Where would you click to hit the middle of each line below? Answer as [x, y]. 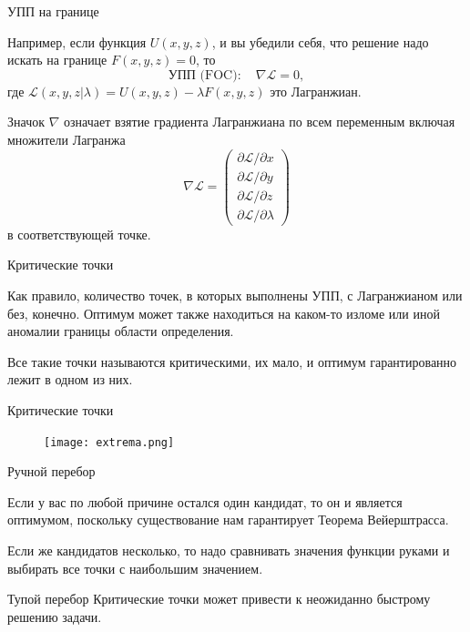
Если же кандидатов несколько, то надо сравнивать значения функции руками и [229, 550]
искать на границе [57, 60]
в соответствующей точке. [79, 234]
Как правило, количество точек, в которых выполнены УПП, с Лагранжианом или [235, 295]
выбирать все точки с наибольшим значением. [135, 568]
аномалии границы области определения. [121, 331]
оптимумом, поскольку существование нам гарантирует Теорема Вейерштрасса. [228, 520]
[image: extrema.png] [109, 442]
